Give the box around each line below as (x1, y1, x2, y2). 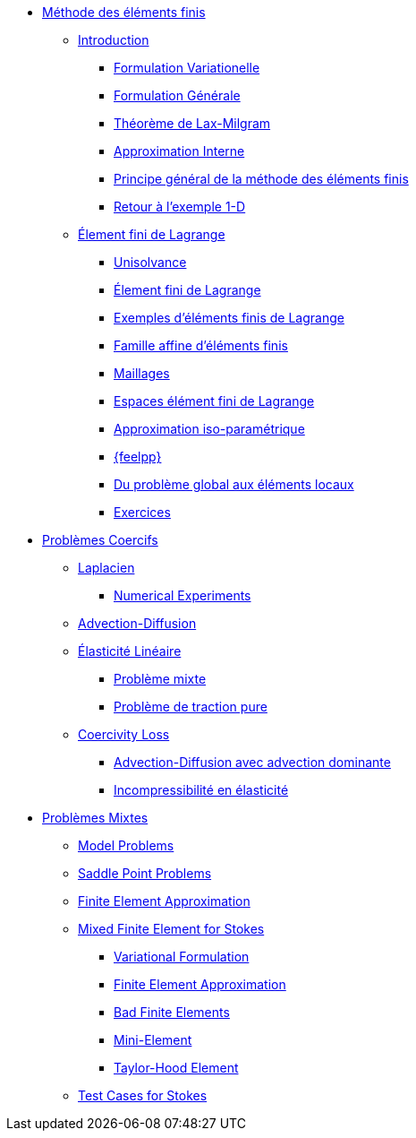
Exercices (114, 504, 171, 520)
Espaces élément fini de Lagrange (114, 393, 315, 409)
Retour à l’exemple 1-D (114, 199, 246, 214)
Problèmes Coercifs (42, 532, 158, 547)
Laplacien (78, 560, 135, 575)
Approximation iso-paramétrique (114, 421, 305, 436)
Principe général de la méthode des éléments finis (114, 171, 409, 186)
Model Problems (78, 838, 174, 853)
